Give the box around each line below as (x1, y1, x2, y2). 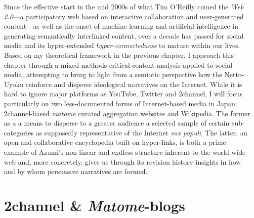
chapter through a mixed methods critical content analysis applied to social (4, 59, 233, 70)
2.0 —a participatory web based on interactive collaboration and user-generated (4, 11, 244, 21)
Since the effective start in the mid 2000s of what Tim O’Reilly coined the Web (4, 1, 244, 11)
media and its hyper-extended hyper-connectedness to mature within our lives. (4, 40, 240, 50)
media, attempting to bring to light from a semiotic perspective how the (4, 69, 222, 80)
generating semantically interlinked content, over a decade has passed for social (4, 30, 244, 41)
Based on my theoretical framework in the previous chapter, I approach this (4, 49, 234, 60)
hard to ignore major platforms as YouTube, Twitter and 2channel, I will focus (4, 88, 243, 99)
